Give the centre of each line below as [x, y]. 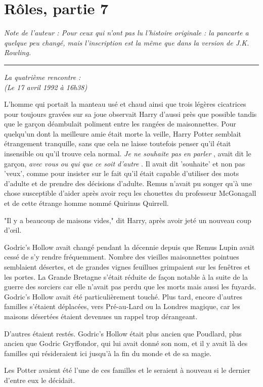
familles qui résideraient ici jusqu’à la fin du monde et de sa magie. [108, 353]
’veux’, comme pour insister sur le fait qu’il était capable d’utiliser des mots [122, 173]
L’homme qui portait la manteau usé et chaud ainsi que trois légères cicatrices [125, 104]
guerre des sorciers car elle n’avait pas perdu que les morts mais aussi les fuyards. [130, 287]
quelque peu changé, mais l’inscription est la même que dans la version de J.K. [127, 42]
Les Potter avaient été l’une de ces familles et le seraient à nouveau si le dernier [127, 370]
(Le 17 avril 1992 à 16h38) [46, 87]
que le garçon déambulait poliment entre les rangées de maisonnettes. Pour [120, 124]
